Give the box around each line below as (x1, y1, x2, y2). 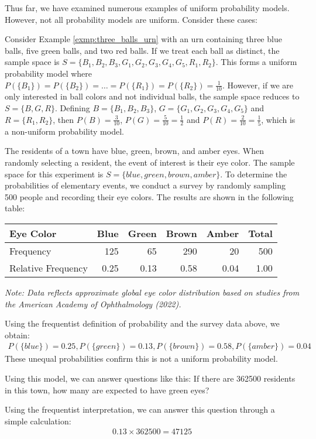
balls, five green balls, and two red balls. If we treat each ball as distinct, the (5, 44, 280, 56)
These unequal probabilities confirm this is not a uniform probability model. (5, 352, 278, 365)
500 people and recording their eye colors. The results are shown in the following (5, 190, 294, 203)
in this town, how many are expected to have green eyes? (5, 383, 209, 396)
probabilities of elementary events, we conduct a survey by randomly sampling (5, 179, 286, 191)
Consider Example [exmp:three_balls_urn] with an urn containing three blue (5, 33, 282, 45)
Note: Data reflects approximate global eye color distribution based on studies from (5, 286, 300, 299)
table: (5, 202, 25, 214)
